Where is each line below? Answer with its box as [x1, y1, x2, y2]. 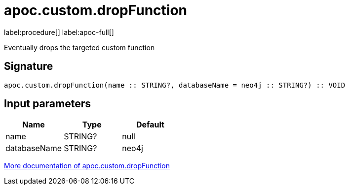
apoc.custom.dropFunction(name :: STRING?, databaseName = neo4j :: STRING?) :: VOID [4, 81, 346, 89]
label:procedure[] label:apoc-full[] [4, 28, 114, 36]
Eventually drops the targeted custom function [4, 43, 155, 52]
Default [136, 120, 164, 130]
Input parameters [4, 97, 91, 110]
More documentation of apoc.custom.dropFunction [4, 161, 170, 170]
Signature [4, 60, 53, 73]
